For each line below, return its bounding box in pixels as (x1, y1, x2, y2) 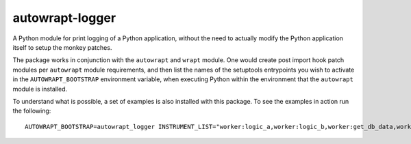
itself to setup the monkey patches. (12, 43, 112, 51)
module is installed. (12, 85, 68, 93)
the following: (12, 106, 51, 115)
